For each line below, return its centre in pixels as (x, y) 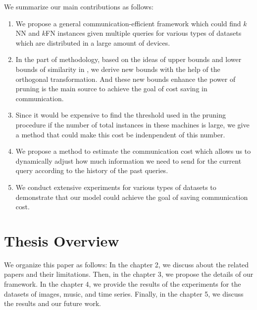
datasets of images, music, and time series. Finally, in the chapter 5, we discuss (124, 293)
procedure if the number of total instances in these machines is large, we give (132, 124)
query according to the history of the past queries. (92, 170)
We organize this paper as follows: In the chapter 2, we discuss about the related (127, 264)
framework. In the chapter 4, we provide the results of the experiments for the (123, 284)
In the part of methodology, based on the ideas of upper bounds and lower (128, 59)
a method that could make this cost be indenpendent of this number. (120, 134)
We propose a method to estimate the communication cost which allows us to (133, 151)
